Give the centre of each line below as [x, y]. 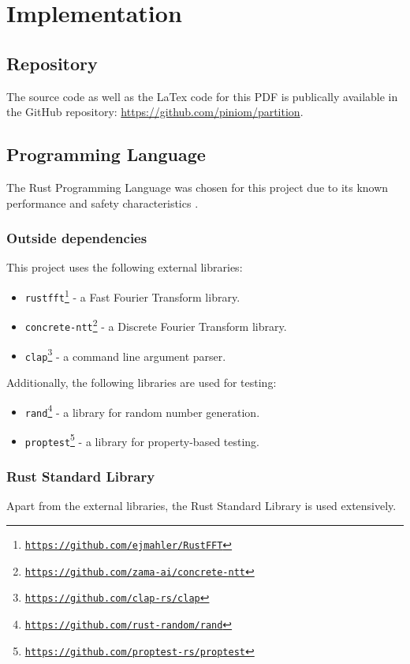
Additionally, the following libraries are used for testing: [142, 382]
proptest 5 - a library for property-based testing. [142, 440]
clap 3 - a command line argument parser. [125, 355]
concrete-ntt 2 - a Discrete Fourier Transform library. [156, 325]
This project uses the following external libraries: [125, 267]
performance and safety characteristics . [102, 203]
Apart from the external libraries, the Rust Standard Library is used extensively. [201, 506]
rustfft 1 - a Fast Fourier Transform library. [132, 295]
